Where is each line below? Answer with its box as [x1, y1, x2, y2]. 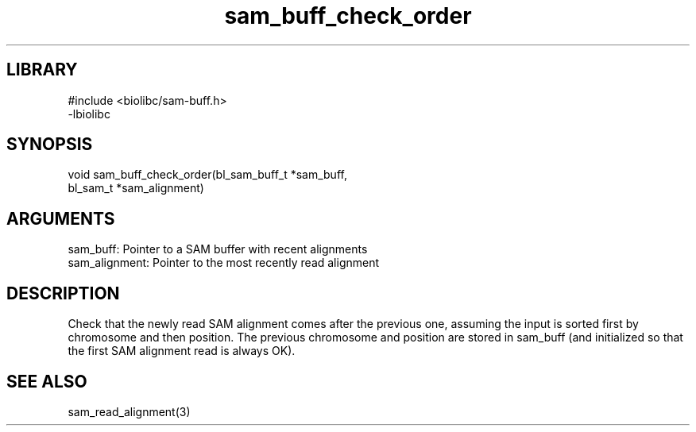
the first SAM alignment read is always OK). [68, 344, 296, 358]
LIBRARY [6, 60, 78, 80]
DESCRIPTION [6, 283, 120, 303]
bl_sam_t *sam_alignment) [68, 181, 204, 195]
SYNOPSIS [6, 134, 93, 155]
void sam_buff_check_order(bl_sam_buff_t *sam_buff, [68, 168, 347, 182]
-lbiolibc [68, 106, 110, 121]
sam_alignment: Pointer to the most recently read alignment [68, 256, 380, 270]
